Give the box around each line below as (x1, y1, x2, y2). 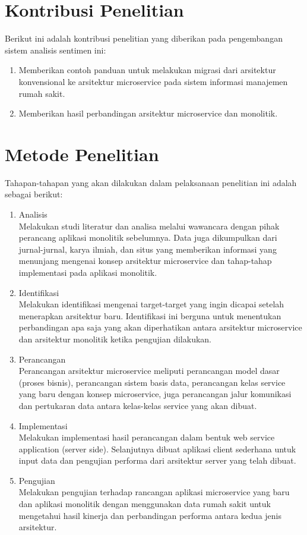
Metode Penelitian (5, 141, 159, 166)
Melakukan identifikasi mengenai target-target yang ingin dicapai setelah (18, 298, 284, 310)
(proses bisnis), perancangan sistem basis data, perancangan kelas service (18, 376, 286, 388)
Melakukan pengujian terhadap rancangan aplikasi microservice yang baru (18, 486, 290, 498)
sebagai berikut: (5, 188, 63, 200)
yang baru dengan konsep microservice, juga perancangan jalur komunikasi (18, 388, 292, 400)
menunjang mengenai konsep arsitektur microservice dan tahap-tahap (18, 254, 272, 267)
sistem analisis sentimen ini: (5, 43, 106, 56)
